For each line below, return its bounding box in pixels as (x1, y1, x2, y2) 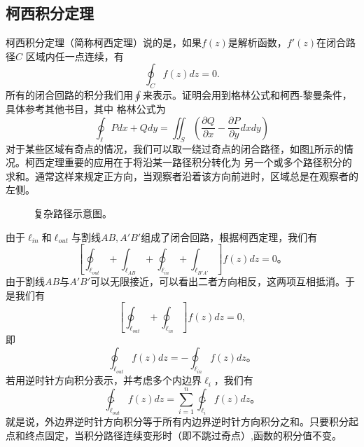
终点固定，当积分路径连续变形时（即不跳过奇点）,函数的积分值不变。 (24, 427, 342, 442)
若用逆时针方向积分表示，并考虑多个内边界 (6, 373, 202, 387)
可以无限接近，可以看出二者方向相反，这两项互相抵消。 (90, 274, 345, 289)
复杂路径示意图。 (34, 205, 112, 220)
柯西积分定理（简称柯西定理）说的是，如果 (6, 35, 202, 50)
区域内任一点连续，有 (25, 48, 124, 63)
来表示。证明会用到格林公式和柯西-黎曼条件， (142, 88, 352, 102)
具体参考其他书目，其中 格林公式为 (6, 102, 166, 116)
